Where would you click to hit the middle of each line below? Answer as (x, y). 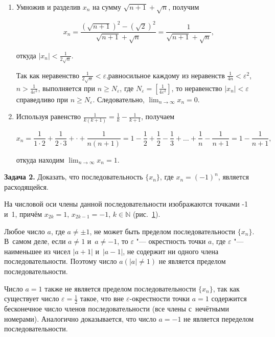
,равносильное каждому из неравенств (165, 75)
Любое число (25, 231)
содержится (229, 298)
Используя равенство (49, 116)
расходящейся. (26, 186)
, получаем (158, 116)
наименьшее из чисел (37, 251)
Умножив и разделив (48, 7)
